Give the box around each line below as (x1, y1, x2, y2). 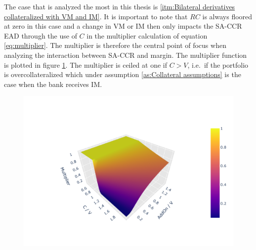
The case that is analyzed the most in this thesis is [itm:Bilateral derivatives (4, 1, 235, 11)
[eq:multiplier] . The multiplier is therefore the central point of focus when (4, 40, 226, 50)
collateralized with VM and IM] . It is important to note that (4, 11, 188, 21)
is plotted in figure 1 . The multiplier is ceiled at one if (4, 59, 168, 70)
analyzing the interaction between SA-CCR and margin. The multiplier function (4, 49, 247, 60)
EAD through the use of (4, 30, 77, 41)
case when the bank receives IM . (4, 79, 102, 89)
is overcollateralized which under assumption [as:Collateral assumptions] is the (4, 69, 241, 80)
